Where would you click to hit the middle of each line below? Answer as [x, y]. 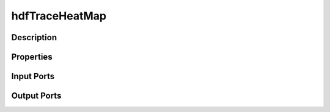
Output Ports [36, 96]
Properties [32, 57]
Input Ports [33, 76]
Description [34, 37]
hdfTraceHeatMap [59, 16]
